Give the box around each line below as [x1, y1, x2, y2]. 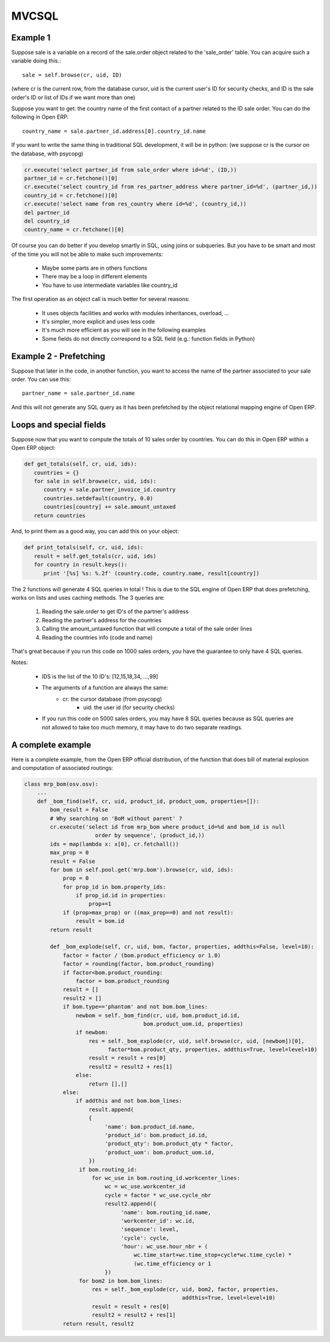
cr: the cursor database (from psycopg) [62, 695, 162, 703]
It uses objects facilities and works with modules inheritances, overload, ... [42, 309, 230, 316]
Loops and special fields [11, 419, 106, 430]
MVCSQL [11, 9, 59, 23]
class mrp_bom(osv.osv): [24, 780, 99, 788]
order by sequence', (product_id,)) [95, 832, 205, 839]
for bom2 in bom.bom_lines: [78, 1277, 163, 1284]
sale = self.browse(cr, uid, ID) [22, 71, 122, 78]
